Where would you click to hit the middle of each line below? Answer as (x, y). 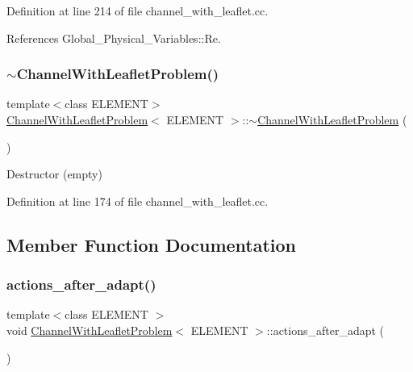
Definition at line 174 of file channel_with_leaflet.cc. (138, 201)
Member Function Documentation (152, 244)
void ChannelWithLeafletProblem (90, 330)
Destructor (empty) (54, 174)
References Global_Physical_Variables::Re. (114, 38)
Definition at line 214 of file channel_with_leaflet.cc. (138, 10)
